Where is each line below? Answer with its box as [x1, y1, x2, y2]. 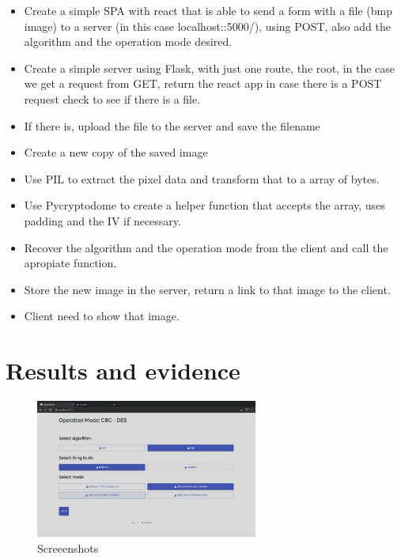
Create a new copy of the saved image [24, 144, 208, 161]
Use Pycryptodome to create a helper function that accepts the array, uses [24, 197, 385, 213]
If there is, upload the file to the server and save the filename [24, 117, 320, 134]
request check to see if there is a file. [24, 90, 201, 107]
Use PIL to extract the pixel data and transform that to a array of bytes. [24, 170, 380, 187]
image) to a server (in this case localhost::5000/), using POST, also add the [24, 17, 391, 34]
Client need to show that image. [24, 308, 180, 324]
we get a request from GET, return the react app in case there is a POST [24, 75, 382, 92]
